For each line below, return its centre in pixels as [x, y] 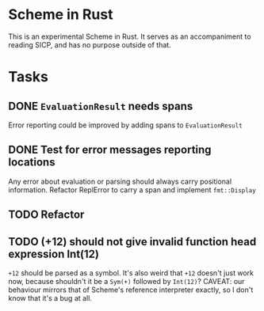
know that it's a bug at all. [50, 298]
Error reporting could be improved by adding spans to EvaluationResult [126, 125]
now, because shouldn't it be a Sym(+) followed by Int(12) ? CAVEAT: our [126, 281]
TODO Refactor [46, 215]
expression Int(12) [54, 254]
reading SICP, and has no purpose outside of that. [90, 44]
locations [32, 163]
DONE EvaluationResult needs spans [101, 106]
